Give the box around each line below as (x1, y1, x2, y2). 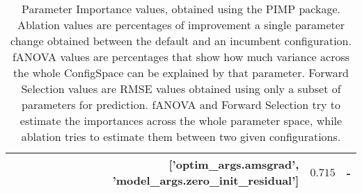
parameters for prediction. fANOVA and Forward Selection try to (21, 96, 340, 112)
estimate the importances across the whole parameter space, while (19, 112, 343, 128)
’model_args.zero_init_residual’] (112, 172, 299, 188)
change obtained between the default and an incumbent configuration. (10, 33, 352, 49)
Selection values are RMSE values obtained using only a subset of (21, 81, 341, 96)
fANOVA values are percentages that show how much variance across (12, 49, 350, 65)
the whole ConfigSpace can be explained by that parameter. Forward (13, 65, 349, 81)
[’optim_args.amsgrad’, (168, 156, 299, 172)
